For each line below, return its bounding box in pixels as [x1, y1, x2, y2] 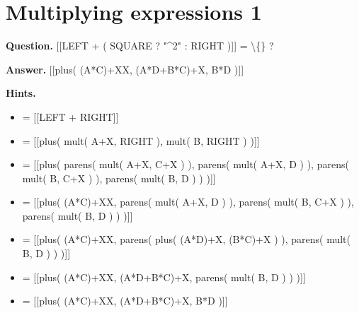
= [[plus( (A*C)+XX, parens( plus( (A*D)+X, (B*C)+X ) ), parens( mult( [22, 232, 351, 247]
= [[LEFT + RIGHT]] [22, 109, 119, 124]
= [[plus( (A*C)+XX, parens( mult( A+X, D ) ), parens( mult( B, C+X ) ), [22, 194, 354, 209]
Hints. [6, 85, 36, 100]
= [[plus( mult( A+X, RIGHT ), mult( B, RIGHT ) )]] [22, 133, 260, 148]
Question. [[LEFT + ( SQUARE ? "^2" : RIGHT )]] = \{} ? [6, 38, 274, 53]
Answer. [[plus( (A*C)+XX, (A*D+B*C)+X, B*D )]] [6, 61, 244, 76]
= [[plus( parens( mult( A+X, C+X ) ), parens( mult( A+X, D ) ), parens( [22, 157, 349, 172]
